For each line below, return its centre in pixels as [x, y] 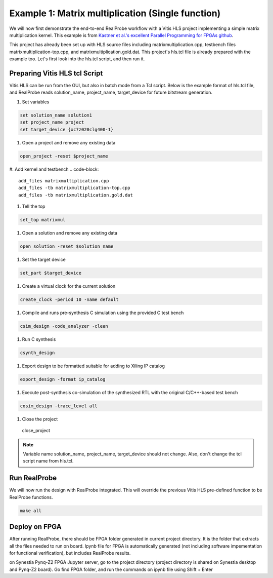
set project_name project [52, 122]
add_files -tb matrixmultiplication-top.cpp [75, 188]
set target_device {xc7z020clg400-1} [67, 129]
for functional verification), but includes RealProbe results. [70, 553]
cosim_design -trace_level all [59, 406]
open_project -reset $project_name [64, 156]
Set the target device [44, 260]
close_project [36, 431]
